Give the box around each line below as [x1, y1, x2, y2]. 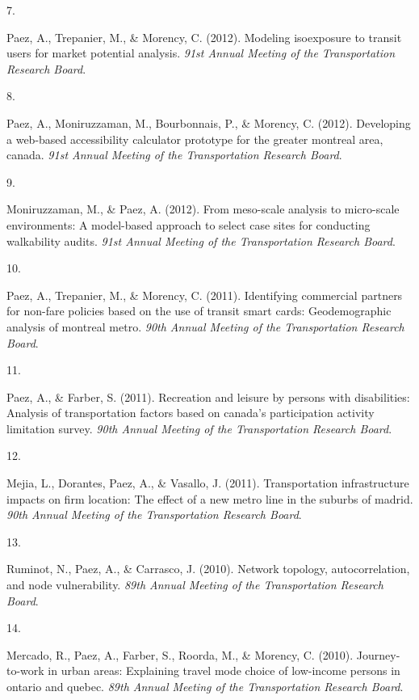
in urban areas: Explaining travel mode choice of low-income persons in [48, 662, 400, 679]
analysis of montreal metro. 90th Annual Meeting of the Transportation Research [6, 318, 404, 335]
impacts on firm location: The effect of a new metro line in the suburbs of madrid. [6, 490, 413, 507]
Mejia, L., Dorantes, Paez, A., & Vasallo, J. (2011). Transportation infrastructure [6, 474, 409, 491]
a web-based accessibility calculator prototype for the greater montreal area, [6, 130, 383, 147]
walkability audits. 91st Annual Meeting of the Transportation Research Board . [6, 232, 396, 249]
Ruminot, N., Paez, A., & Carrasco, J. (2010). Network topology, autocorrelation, [6, 560, 410, 577]
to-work [6, 662, 44, 679]
